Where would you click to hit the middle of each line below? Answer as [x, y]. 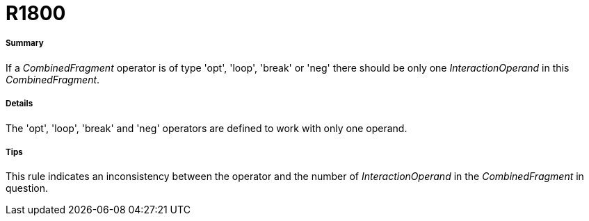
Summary [25, 43]
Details [19, 104]
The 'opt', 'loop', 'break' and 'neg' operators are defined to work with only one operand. [207, 128]
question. [27, 188]
